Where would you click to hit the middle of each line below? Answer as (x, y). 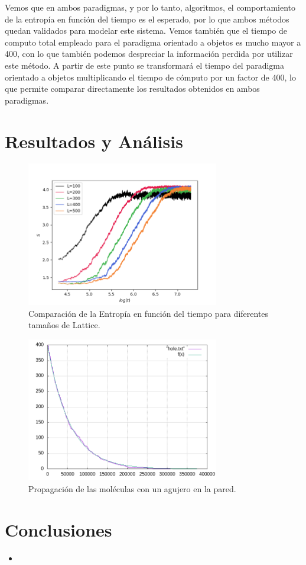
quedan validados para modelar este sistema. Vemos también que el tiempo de (146, 31)
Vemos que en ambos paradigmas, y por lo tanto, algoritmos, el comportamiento (150, 7)
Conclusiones (58, 529)
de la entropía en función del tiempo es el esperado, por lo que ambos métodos (147, 19)
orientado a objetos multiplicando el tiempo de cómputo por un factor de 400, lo (150, 77)
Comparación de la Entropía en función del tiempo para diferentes (149, 313)
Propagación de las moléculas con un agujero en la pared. (132, 488)
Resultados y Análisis (94, 141)
